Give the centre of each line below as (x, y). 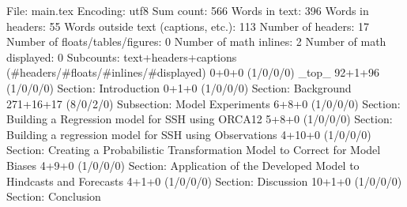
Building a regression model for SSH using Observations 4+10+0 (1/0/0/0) (189, 134)
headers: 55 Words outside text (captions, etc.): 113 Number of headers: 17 (188, 26)
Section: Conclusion (54, 196)
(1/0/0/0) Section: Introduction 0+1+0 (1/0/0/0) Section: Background (179, 87)
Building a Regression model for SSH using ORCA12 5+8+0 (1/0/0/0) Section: (200, 119)
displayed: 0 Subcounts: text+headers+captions (122, 56)
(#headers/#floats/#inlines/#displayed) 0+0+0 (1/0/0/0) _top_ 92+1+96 (193, 72)
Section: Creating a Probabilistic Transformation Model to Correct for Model (194, 150)
